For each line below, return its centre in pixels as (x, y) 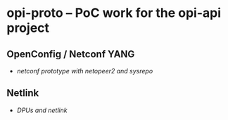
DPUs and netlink (42, 110)
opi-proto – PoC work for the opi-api (114, 13)
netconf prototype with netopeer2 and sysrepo (85, 71)
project (28, 28)
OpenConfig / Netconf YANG (71, 54)
